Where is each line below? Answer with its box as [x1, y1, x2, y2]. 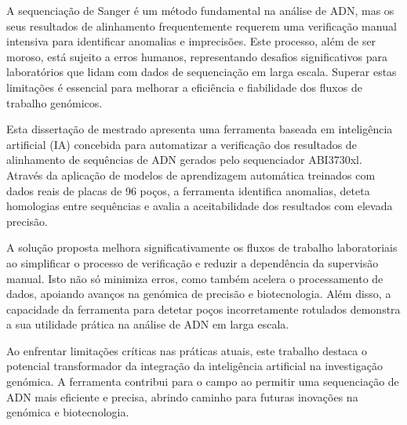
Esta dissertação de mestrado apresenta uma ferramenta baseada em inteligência [6, 121, 393, 137]
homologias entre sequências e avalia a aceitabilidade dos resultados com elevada [6, 198, 393, 214]
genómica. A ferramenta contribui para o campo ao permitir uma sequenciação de [6, 373, 399, 390]
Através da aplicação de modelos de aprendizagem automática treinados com [6, 166, 376, 183]
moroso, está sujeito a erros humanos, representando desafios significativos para [6, 48, 387, 64]
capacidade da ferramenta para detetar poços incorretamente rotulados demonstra [6, 300, 401, 317]
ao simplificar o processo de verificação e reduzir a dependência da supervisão [6, 254, 379, 271]
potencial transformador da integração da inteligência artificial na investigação [6, 358, 383, 374]
